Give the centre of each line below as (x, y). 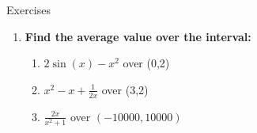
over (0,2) (146, 63)
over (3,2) (125, 89)
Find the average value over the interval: (138, 36)
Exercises (28, 9)
